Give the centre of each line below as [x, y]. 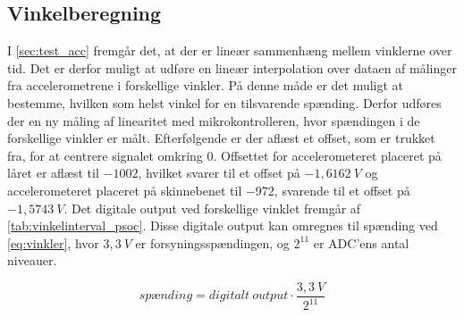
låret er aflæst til [53, 173]
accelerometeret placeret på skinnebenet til [125, 190]
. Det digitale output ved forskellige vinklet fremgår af [212, 208]
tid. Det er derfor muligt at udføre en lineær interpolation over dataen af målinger [232, 67]
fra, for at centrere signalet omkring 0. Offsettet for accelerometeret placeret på [224, 155]
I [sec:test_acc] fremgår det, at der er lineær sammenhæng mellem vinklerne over [230, 50]
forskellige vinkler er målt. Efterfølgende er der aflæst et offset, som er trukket [221, 138]
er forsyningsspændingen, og [212, 242]
